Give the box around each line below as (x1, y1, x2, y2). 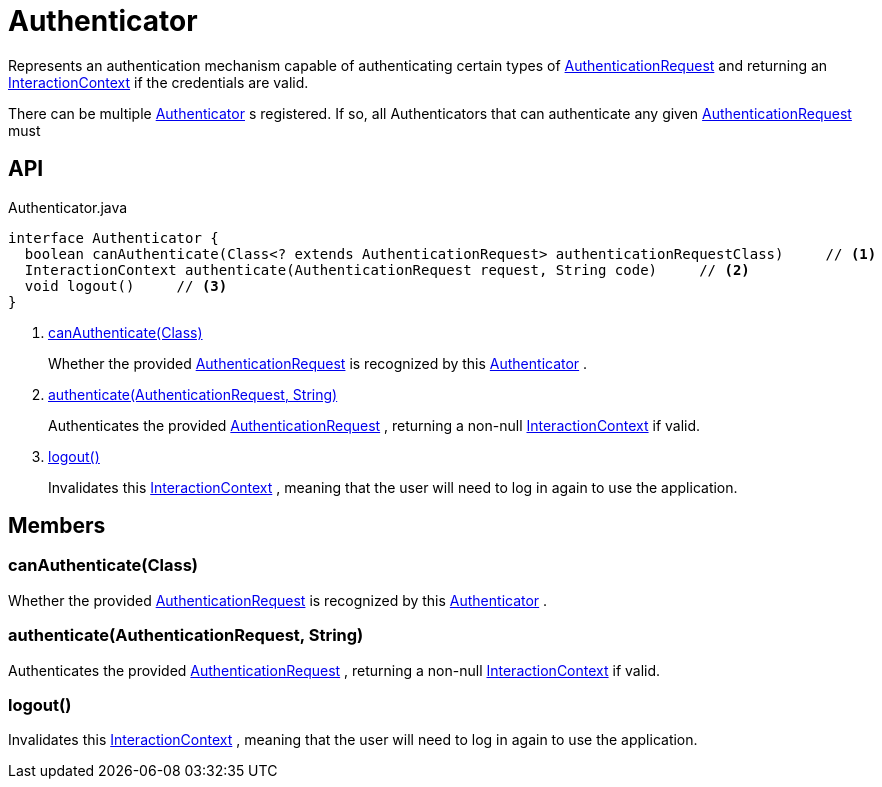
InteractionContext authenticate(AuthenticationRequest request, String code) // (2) (24, 261, 750, 278)
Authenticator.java (8, 198, 128, 216)
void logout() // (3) (24, 277, 228, 294)
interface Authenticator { (8, 229, 219, 246)
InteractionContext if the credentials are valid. (8, 73, 309, 91)
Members (8, 513, 106, 539)
